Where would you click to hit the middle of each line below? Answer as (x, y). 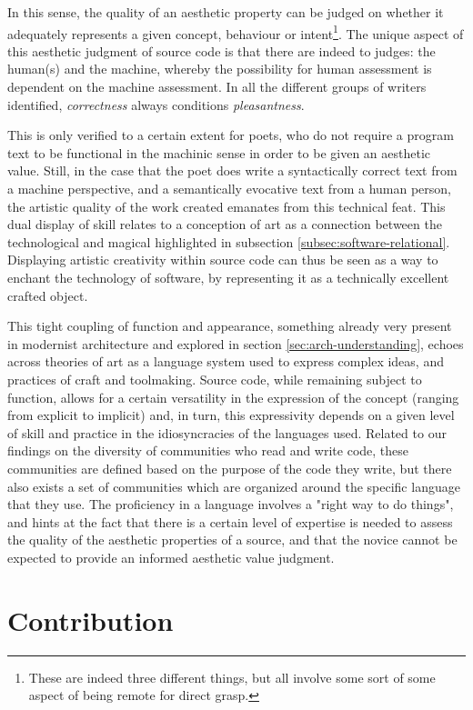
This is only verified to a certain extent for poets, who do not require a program (231, 135)
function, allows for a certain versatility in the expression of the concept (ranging (233, 397)
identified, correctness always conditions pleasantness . (156, 104)
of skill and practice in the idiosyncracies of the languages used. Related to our (227, 432)
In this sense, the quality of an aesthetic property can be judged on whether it (226, 12)
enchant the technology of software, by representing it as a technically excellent (228, 277)
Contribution (91, 620)
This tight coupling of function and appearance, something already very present (230, 326)
